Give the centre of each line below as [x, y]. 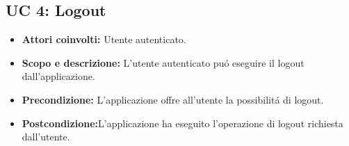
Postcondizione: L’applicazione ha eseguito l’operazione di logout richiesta [182, 123]
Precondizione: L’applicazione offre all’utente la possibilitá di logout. [173, 99]
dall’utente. [46, 137]
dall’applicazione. [58, 76]
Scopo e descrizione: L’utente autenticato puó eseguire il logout [163, 62]
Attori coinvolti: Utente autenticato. [104, 39]
